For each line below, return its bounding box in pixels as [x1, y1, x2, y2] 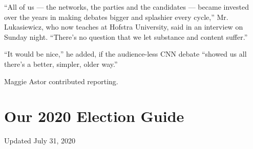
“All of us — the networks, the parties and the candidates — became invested [4, 2, 249, 12]
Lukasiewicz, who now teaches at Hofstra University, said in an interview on [4, 21, 243, 32]
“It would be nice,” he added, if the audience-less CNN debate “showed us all [4, 48, 247, 59]
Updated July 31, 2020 [4, 135, 76, 146]
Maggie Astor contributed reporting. [4, 76, 118, 86]
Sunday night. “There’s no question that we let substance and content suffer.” [4, 31, 248, 42]
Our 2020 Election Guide [4, 106, 184, 127]
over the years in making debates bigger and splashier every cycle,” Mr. [4, 11, 228, 22]
